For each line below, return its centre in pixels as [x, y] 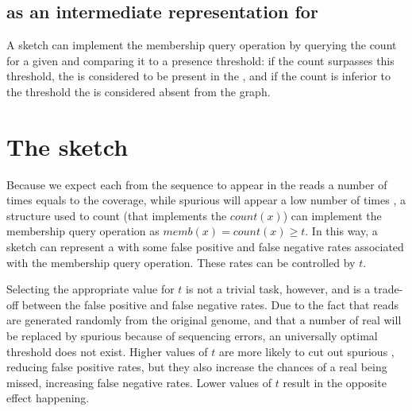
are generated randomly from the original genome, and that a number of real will [204, 320]
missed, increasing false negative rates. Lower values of [139, 382]
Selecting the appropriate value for [90, 289]
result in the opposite [335, 382]
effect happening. [48, 398]
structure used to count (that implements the [117, 215]
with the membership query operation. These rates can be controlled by [181, 262]
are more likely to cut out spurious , [306, 351]
